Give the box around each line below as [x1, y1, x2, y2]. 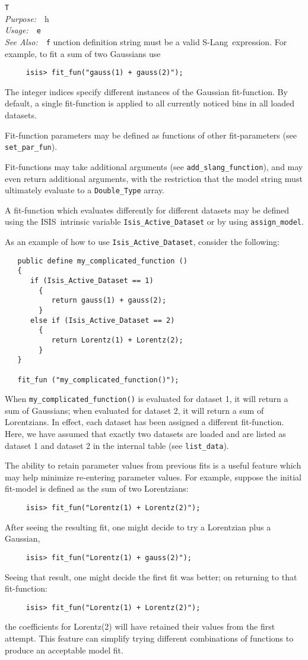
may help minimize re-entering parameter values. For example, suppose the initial [5, 470, 301, 483]
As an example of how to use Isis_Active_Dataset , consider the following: [5, 235, 280, 247]
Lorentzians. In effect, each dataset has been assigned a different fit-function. [5, 416, 284, 428]
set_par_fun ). [5, 140, 58, 153]
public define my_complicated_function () [17, 256, 188, 265]
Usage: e [5, 24, 41, 36]
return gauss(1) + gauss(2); [51, 296, 167, 305]
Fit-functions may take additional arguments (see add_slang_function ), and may [5, 160, 303, 172]
